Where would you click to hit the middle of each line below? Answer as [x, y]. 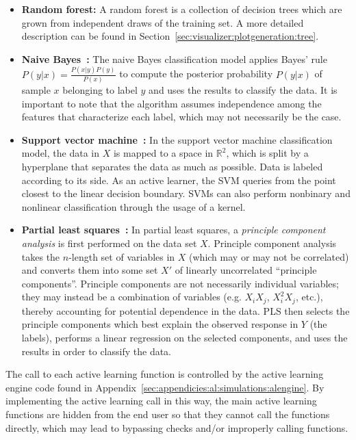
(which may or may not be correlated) [269, 256]
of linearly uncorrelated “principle [246, 270]
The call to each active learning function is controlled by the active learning [165, 374]
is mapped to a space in [163, 153]
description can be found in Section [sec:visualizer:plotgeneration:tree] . [170, 36]
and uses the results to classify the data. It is [243, 90]
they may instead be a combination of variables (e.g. [131, 297]
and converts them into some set [90, 270]
